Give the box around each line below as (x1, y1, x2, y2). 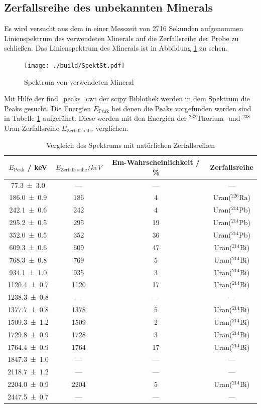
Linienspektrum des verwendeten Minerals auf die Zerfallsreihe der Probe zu (4, 33, 239, 43)
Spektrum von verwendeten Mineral (24, 76, 134, 87)
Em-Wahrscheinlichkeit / (112, 157, 200, 167)
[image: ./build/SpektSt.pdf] (24, 62, 125, 69)
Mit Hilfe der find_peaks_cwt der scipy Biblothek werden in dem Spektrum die (4, 93, 250, 104)
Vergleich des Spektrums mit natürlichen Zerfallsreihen (46, 139, 215, 150)
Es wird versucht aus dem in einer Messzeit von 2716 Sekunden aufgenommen (4, 23, 243, 34)
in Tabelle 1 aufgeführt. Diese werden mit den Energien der (4, 113, 187, 123)
